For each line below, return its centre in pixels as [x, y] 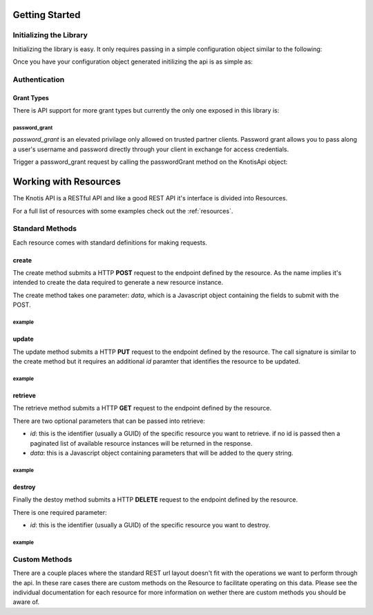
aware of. [26, 602]
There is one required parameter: [60, 512]
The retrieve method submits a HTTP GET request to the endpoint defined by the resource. [142, 408]
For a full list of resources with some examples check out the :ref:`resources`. [123, 211]
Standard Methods [45, 229]
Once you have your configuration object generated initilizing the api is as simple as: [133, 61]
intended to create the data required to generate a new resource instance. [118, 283]
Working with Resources [67, 182]
